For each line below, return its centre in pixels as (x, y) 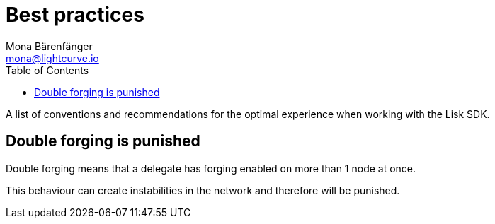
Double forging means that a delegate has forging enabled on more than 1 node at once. (211, 168)
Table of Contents (47, 70)
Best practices (75, 15)
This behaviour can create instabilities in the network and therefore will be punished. (203, 190)
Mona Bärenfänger (49, 46)
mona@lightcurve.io (52, 58)
